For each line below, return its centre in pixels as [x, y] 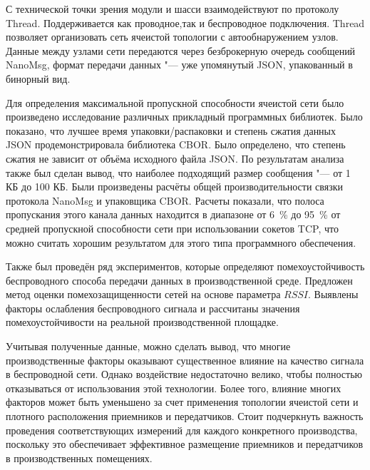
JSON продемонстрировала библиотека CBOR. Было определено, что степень [176, 144]
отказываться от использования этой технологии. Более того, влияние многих [174, 388]
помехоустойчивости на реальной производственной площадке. [142, 322]
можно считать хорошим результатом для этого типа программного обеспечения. [181, 242]
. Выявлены [333, 294]
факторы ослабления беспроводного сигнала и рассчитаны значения [153, 308]
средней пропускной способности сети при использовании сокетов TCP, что [172, 228]
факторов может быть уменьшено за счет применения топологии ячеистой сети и [182, 402]
